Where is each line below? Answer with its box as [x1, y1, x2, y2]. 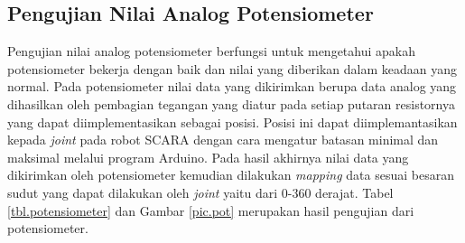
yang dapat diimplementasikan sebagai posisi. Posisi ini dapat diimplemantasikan [7, 112, 458, 131]
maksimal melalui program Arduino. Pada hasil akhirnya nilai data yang [7, 147, 409, 166]
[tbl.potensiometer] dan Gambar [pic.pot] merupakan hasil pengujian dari [7, 201, 414, 220]
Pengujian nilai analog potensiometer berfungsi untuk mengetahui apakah [7, 42, 416, 61]
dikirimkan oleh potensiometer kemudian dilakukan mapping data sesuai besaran [7, 165, 454, 184]
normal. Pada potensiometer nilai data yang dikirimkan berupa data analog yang [7, 77, 457, 96]
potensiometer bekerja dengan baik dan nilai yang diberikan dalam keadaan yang [7, 59, 458, 78]
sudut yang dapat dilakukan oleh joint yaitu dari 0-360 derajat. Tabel [7, 182, 394, 201]
